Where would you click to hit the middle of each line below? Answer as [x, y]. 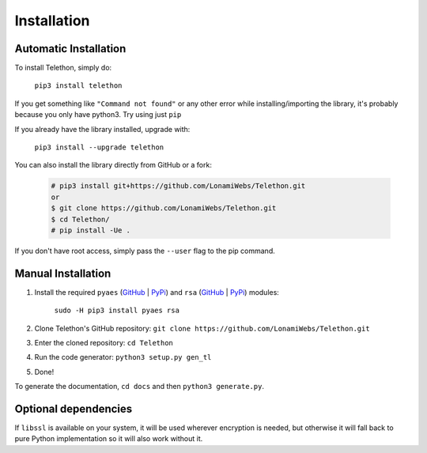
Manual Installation [63, 273]
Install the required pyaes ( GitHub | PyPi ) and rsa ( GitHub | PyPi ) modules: [157, 292]
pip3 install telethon [78, 86]
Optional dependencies [74, 409]
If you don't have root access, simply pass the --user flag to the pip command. [145, 251]
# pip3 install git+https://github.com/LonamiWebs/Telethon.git [178, 186]
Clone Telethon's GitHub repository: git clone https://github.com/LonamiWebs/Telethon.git [202, 328]
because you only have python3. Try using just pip [98, 115]
